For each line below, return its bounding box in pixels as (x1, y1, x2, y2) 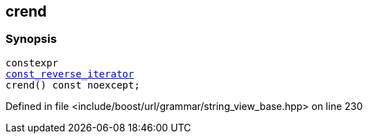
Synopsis (6, 32, 57, 46)
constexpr (6, 57, 58, 68)
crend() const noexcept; (6, 79, 140, 91)
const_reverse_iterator (6, 68, 134, 80)
